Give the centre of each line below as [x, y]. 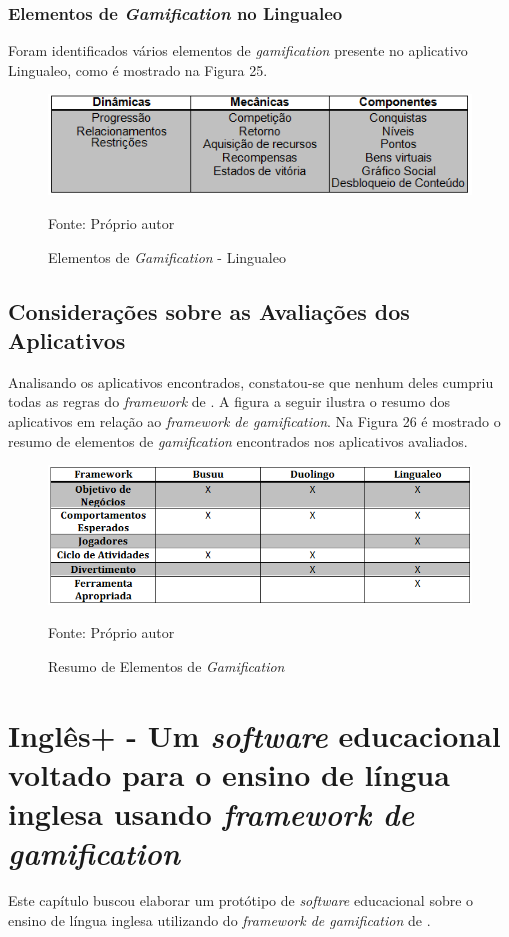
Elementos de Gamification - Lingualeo [167, 256]
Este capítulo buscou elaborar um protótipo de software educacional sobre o [241, 900]
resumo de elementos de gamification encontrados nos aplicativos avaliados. [238, 440]
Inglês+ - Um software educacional [254, 735]
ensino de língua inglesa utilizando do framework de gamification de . [219, 919]
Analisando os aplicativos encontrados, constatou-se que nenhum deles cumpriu [251, 381]
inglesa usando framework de [211, 814]
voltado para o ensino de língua [229, 773]
